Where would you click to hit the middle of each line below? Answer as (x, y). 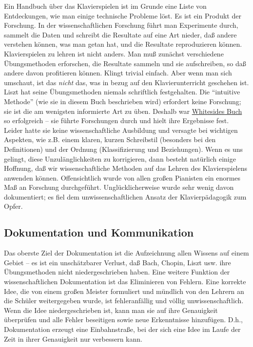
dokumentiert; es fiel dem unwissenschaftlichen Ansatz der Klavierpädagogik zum (125, 196)
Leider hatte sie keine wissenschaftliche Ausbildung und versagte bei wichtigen (121, 130)
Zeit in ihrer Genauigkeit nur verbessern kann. (73, 338)
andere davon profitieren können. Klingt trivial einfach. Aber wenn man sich (118, 73)
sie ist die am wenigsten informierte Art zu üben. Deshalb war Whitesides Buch (123, 111)
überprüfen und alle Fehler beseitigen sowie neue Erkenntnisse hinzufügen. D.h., (123, 320)
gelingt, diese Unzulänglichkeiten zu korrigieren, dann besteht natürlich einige (120, 158)
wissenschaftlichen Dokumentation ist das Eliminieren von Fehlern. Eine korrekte (125, 282)
